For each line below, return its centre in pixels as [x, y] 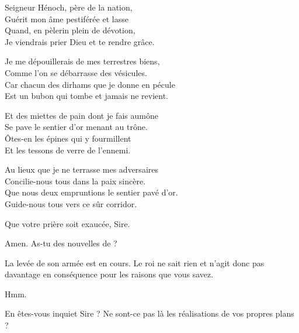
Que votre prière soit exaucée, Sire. [67, 223]
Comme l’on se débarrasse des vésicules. [76, 72]
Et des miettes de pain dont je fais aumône [81, 115]
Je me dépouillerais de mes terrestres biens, [82, 61]
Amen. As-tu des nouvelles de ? [61, 243]
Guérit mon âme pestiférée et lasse [67, 18]
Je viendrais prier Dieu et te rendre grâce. [80, 41]
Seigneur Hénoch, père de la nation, [69, 7]
